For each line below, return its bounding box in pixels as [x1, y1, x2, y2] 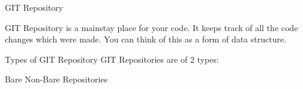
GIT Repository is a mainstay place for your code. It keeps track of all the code [5, 21, 298, 33]
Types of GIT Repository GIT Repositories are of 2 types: [5, 53, 219, 65]
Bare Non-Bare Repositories [5, 73, 108, 85]
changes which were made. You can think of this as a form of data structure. [5, 33, 287, 45]
